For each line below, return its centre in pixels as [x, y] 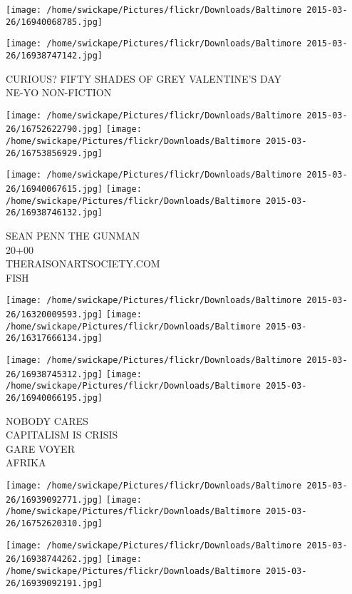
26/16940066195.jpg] [55, 398]
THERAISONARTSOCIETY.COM [83, 263]
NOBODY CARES [47, 420]
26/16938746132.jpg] [55, 213]
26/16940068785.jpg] [55, 22]
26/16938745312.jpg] [55, 374]
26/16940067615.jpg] [55, 189]
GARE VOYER [40, 448]
